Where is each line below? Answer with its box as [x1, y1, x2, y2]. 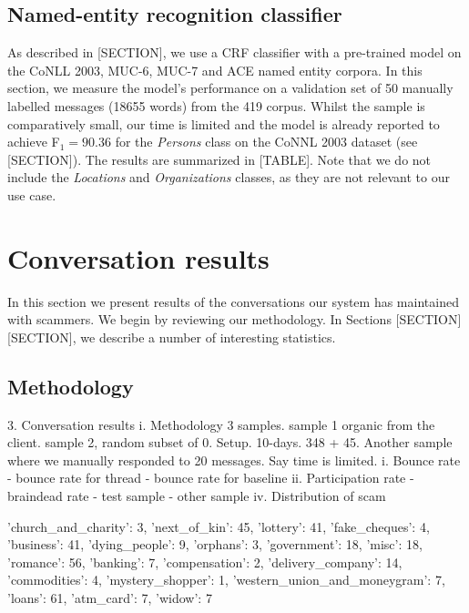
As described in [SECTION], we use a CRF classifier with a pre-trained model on [7, 43, 462, 62]
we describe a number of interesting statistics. [80, 327, 336, 346]
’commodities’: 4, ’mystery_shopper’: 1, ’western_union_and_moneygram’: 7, [7, 570, 445, 589]
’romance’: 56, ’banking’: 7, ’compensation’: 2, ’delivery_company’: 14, [7, 552, 403, 571]
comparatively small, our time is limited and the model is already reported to [7, 114, 440, 133]
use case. [7, 185, 56, 204]
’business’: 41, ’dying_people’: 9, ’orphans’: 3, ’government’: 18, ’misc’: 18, [7, 535, 423, 554]
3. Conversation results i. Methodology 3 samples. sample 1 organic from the [7, 414, 435, 434]
